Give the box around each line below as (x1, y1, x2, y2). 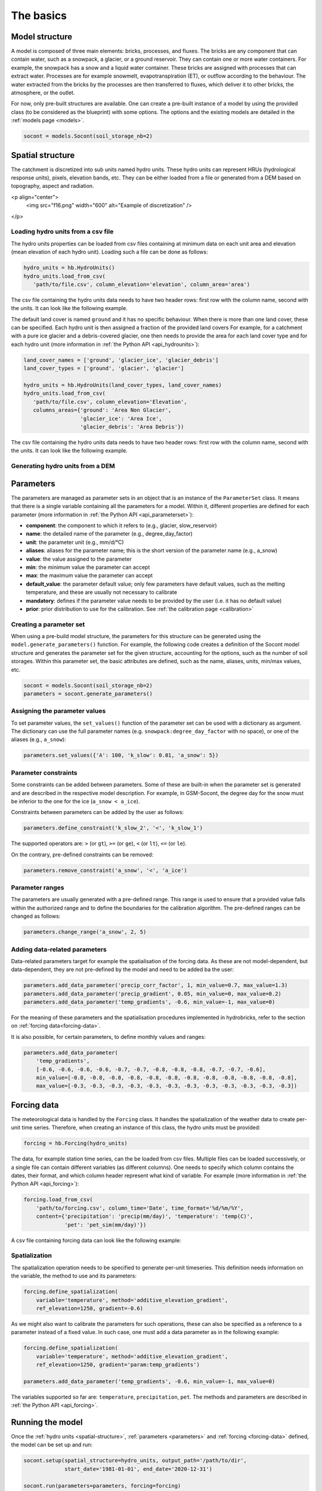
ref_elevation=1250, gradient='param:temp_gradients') (36, 1362, 200, 1368)
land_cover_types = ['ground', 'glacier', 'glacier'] (23, 365, 184, 372)
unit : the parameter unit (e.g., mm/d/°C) (26, 539, 125, 546)
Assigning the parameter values (11, 707, 106, 715)
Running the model (11, 1417, 83, 1427)
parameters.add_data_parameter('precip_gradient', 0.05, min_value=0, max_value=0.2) (23, 990, 281, 997)
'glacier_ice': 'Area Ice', (80, 415, 162, 422)
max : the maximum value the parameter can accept (26, 572, 153, 579)
